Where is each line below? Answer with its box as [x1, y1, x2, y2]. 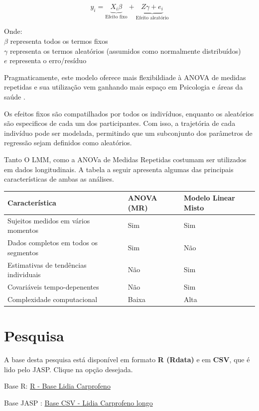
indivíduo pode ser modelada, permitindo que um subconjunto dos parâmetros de [4, 127, 253, 138]
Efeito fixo [105, 14, 128, 20]
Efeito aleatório [135, 15, 169, 20]
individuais [7, 269, 41, 280]
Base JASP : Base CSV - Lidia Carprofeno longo [4, 397, 153, 408]
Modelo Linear [183, 193, 235, 203]
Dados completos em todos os [7, 237, 98, 248]
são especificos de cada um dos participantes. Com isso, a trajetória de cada [4, 118, 236, 128]
